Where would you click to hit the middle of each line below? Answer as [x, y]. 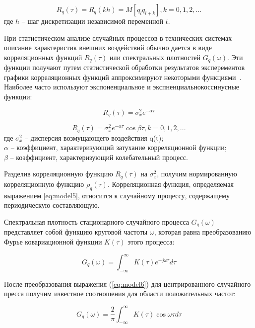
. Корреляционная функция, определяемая [170, 184]
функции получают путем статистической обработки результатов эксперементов [125, 67]
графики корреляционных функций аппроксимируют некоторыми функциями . [123, 77]
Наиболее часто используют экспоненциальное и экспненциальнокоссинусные [122, 87]
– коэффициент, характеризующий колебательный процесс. [99, 157]
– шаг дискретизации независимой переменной [93, 21]
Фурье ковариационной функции [53, 241]
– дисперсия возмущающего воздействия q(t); [94, 137]
